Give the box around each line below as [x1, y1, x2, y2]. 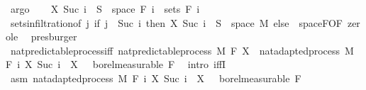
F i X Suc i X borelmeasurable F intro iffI [6, 57, 226, 72]
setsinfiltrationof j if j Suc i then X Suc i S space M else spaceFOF [10, 15, 343, 30]
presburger [30, 29, 77, 44]
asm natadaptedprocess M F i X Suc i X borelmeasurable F [10, 70, 301, 85]
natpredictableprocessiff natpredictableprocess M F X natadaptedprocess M [10, 43, 354, 57]
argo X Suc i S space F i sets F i [10, 1, 200, 16]
